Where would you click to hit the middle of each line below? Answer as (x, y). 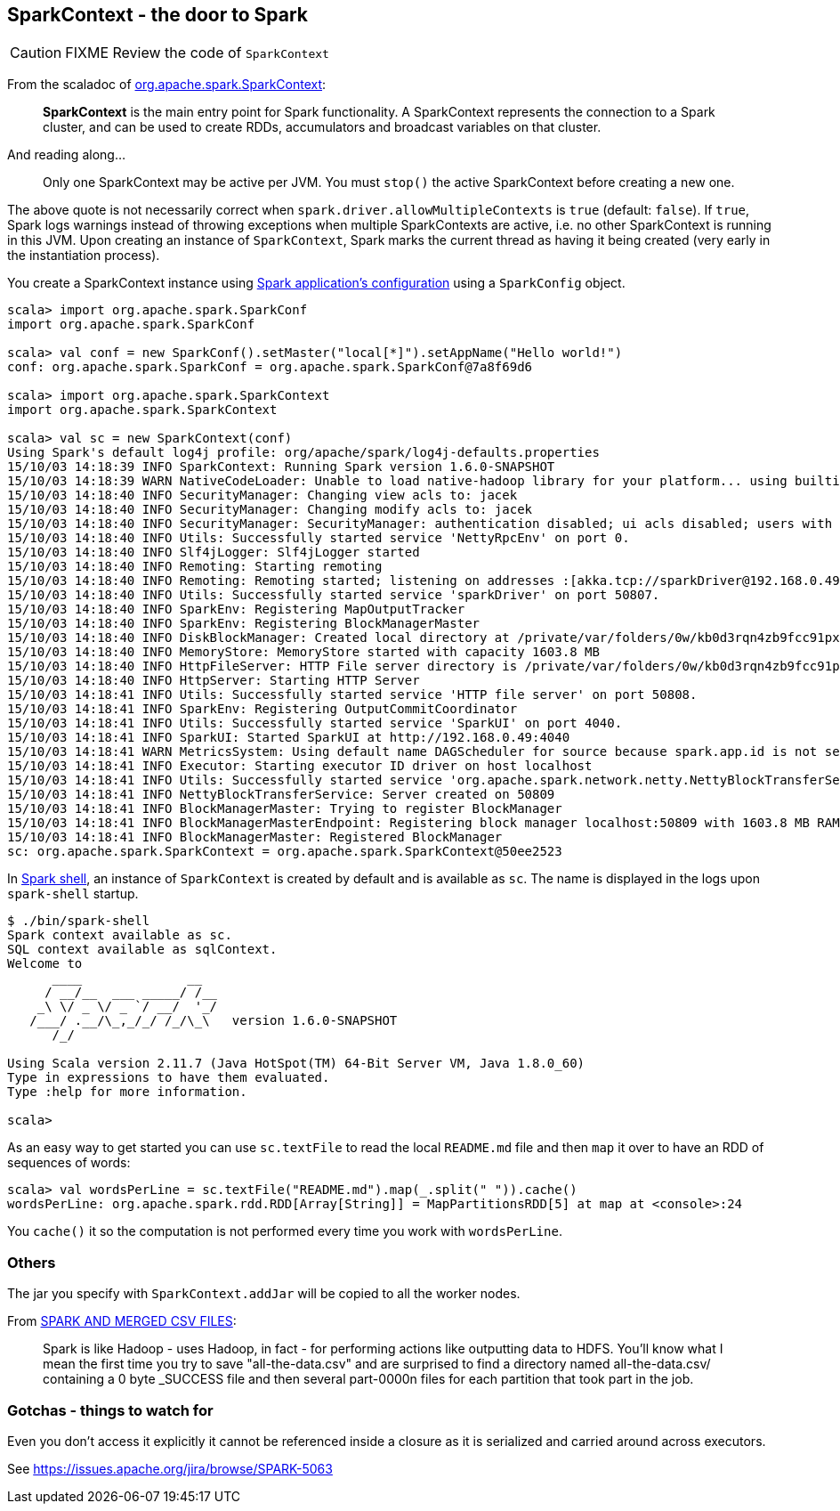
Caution (36, 53)
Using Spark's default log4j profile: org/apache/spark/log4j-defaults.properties (303, 453)
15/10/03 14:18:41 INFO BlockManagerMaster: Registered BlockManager (255, 837)
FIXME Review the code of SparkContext (197, 53)
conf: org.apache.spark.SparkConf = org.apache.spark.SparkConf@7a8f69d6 (270, 367)
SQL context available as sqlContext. (142, 950)
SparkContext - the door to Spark (158, 15)
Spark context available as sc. (120, 935)
